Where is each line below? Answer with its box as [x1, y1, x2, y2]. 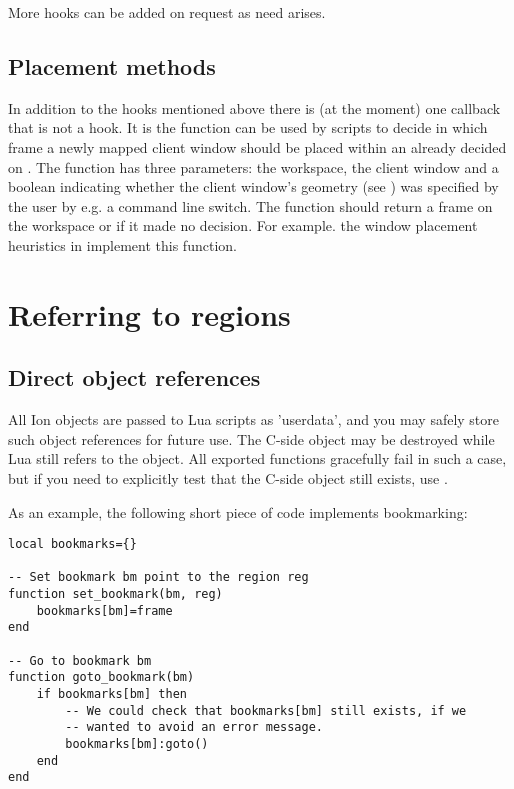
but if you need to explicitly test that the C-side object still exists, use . [8, 467, 448, 488]
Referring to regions [8, 293, 291, 334]
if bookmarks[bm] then [36, 687, 187, 701]
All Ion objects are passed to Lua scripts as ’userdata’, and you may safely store [8, 409, 500, 430]
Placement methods [8, 50, 216, 81]
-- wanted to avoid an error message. [65, 720, 323, 735]
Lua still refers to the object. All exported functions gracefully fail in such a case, [8, 448, 507, 469]
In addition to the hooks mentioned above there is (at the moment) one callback [8, 97, 501, 118]
